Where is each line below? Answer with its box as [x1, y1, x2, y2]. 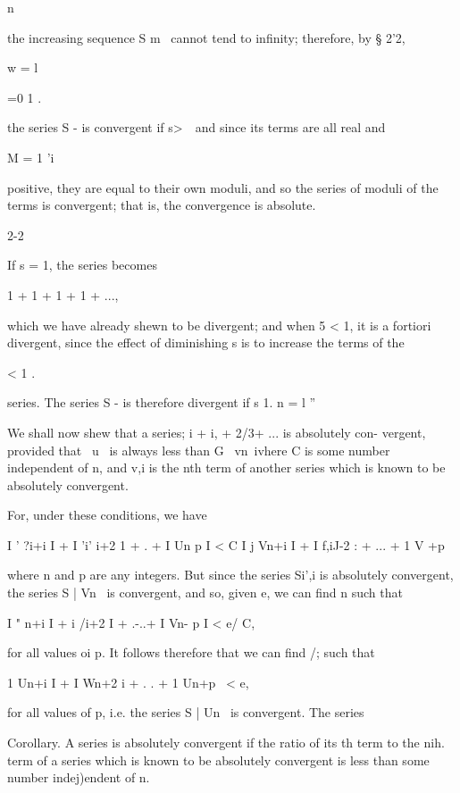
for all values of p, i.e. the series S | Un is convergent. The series [7, 703, 364, 722]
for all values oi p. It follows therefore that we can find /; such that [7, 643, 375, 662]
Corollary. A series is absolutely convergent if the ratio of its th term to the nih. [7, 733, 445, 752]
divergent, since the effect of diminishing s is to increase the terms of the [7, 333, 405, 352]
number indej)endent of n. [7, 768, 150, 787]
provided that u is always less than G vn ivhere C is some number [7, 440, 390, 459]
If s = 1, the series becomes [7, 255, 157, 274]
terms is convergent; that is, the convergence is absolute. [7, 196, 316, 214]
